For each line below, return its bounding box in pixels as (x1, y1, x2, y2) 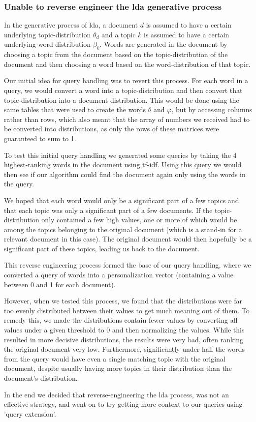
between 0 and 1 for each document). (4, 279, 116, 289)
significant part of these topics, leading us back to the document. (4, 243, 200, 253)
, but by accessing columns (171, 104, 252, 115)
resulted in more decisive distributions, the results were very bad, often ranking (4, 334, 244, 344)
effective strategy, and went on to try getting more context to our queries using (4, 399, 243, 409)
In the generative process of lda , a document (4, 20, 138, 30)
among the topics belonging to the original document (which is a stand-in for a (4, 224, 242, 234)
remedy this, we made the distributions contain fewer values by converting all (4, 315, 238, 325)
